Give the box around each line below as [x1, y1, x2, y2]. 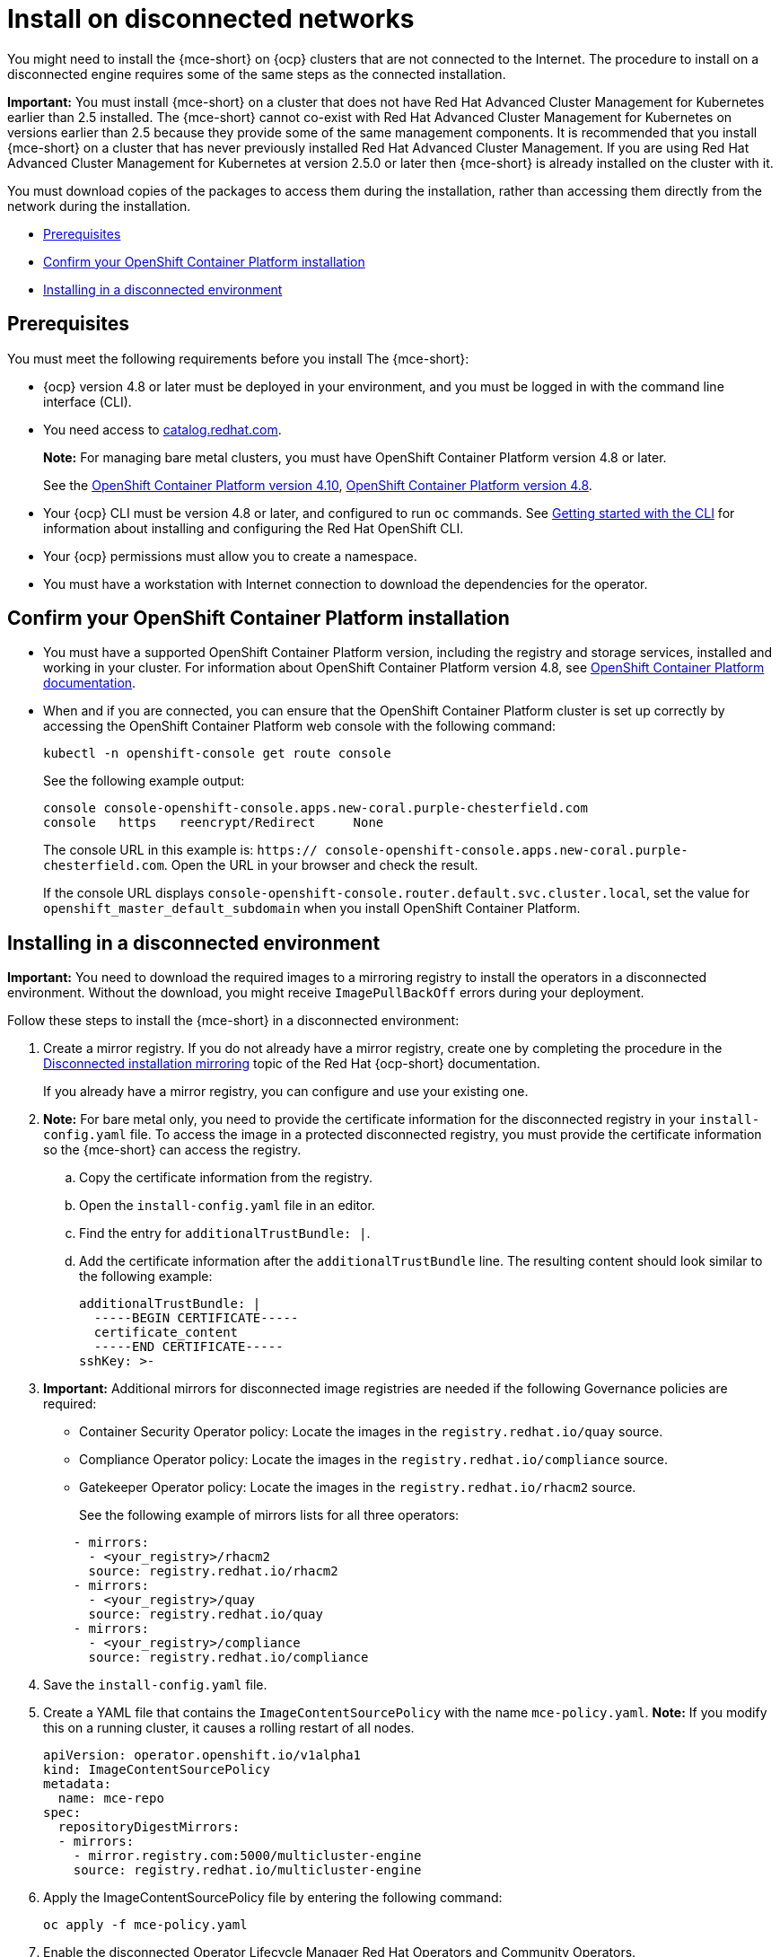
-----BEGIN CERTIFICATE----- [93, 1311, 299, 1326]
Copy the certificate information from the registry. [79, 1170, 373, 1186]
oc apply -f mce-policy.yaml [43, 1918, 248, 1933]
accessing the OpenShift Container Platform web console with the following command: [43, 718, 557, 734]
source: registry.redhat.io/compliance [88, 1650, 369, 1665]
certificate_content [93, 1325, 239, 1340]
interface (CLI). [43, 393, 132, 409]
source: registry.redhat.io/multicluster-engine [73, 1863, 422, 1878]
